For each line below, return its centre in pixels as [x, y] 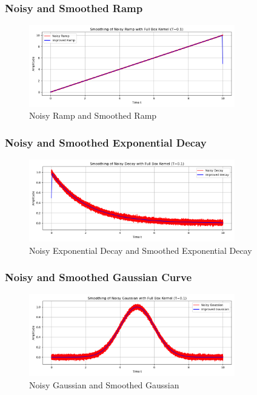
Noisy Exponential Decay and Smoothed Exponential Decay [141, 250]
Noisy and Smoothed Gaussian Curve [98, 277]
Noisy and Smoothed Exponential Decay [106, 142]
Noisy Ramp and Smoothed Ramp [93, 115]
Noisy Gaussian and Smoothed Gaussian [104, 384]
